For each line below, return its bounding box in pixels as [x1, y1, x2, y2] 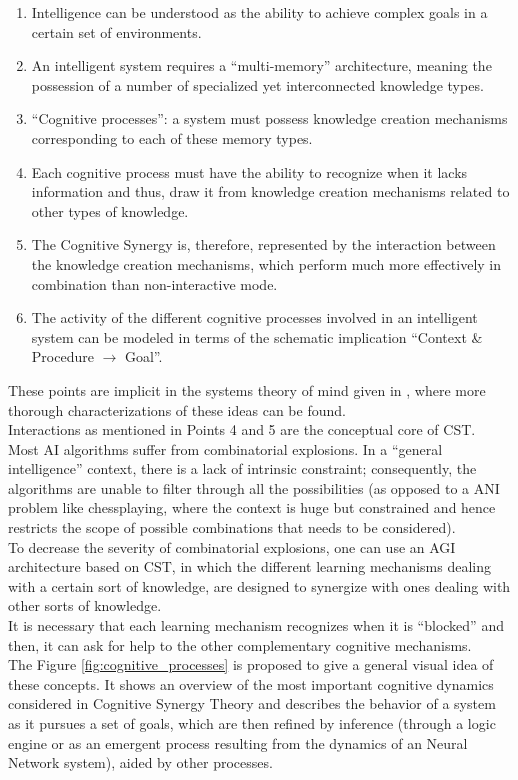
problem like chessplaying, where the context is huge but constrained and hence [8, 497, 496, 518]
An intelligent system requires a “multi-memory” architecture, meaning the [31, 55, 492, 76]
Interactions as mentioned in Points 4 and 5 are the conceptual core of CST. [8, 419, 476, 440]
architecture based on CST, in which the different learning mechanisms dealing [8, 556, 491, 577]
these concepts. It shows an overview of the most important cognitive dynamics [8, 673, 494, 694]
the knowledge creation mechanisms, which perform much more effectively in [31, 253, 502, 274]
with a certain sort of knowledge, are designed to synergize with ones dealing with [8, 575, 511, 596]
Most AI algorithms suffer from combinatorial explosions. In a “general [8, 438, 443, 459]
